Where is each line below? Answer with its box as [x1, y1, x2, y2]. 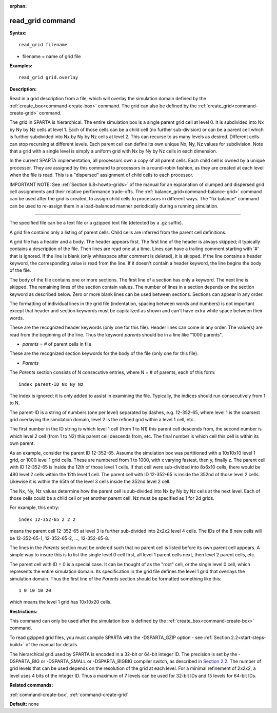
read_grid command [9, 16, 75, 25]
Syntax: [9, 30, 27, 36]
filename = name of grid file [22, 53, 81, 59]
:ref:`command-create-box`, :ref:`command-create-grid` [9, 691, 128, 698]
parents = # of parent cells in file [22, 341, 92, 347]
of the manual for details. [25, 642, 79, 648]
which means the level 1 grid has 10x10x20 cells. [9, 599, 112, 605]
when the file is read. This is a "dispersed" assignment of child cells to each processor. [9, 172, 193, 178]
